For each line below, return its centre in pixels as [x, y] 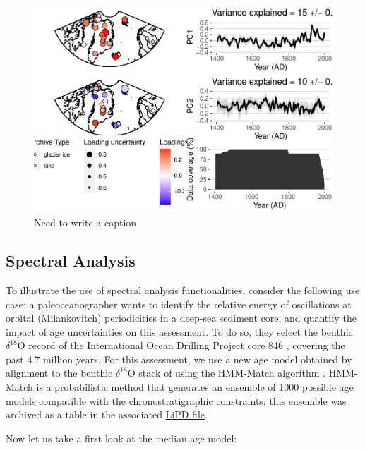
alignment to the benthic [59, 373]
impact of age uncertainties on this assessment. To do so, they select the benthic [179, 331]
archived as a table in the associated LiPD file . [107, 414]
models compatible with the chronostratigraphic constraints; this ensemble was [176, 400]
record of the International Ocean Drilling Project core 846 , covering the [187, 345]
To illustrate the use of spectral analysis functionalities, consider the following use [183, 290]
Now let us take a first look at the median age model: [121, 438]
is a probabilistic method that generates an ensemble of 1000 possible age [195, 387]
